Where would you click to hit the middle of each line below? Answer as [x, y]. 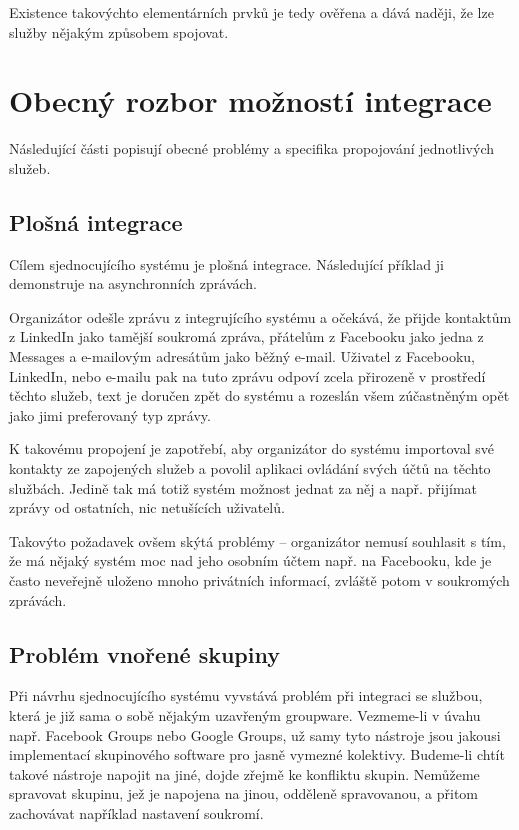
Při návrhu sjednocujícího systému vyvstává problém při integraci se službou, [246, 695]
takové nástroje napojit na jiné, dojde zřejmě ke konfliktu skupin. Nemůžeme [244, 773]
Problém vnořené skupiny [144, 653]
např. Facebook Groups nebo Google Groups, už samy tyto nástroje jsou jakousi [255, 734]
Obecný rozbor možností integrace [250, 100]
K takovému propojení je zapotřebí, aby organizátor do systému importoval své [251, 448]
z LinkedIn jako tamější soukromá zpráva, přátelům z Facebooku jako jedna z [246, 336]
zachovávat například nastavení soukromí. [136, 812]
